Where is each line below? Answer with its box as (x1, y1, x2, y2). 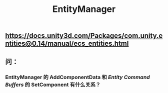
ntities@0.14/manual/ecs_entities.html (5, 39, 129, 48)
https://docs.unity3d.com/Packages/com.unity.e (5, 31, 163, 40)
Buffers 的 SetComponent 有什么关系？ (5, 81, 101, 88)
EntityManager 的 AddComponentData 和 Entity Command (5, 74, 150, 81)
